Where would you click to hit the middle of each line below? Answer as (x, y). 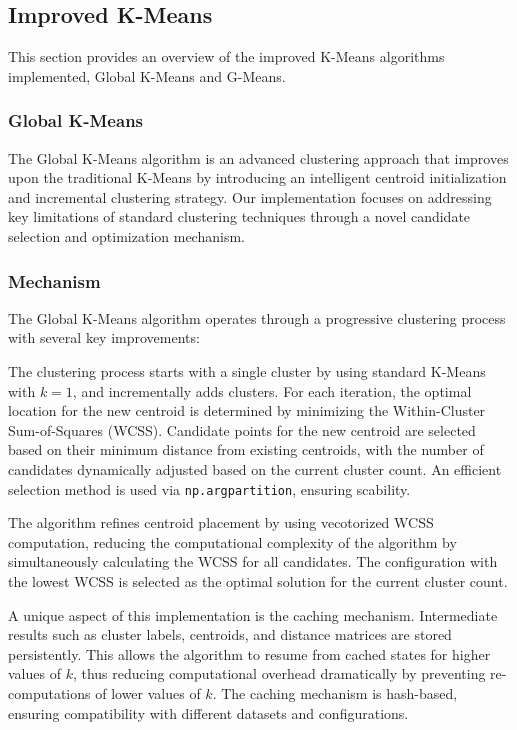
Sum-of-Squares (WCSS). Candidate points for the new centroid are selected (242, 429)
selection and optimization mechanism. (126, 235)
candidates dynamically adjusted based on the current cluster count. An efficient (255, 468)
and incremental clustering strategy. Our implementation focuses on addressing (250, 196)
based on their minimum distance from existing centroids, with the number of (246, 449)
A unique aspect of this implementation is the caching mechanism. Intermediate (253, 614)
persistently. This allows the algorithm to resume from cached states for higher (249, 653)
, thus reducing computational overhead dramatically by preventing (279, 673)
